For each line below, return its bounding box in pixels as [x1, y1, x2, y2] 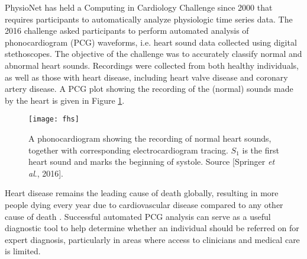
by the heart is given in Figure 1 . [5, 94, 125, 106]
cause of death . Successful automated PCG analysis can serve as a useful [5, 210, 271, 222]
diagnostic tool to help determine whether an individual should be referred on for [5, 222, 299, 234]
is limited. [5, 245, 41, 257]
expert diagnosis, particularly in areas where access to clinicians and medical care [5, 233, 300, 245]
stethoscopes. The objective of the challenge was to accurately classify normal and [5, 47, 302, 60]
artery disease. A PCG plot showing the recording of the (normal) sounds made [5, 82, 293, 95]
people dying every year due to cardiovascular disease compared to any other [5, 198, 283, 210]
